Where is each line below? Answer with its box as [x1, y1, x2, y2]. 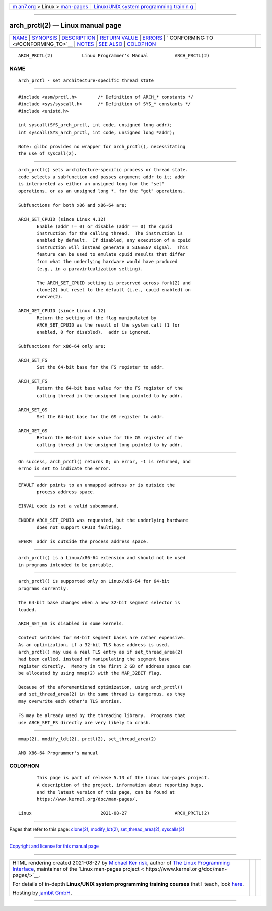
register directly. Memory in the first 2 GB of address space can [18, 663, 191, 669]
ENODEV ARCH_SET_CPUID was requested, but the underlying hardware [18, 517, 188, 523]
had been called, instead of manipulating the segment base [18, 656, 170, 662]
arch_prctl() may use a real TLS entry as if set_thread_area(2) [18, 649, 183, 655]
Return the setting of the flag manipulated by [37, 315, 157, 321]
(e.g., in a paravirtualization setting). [37, 266, 144, 272]
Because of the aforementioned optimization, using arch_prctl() [18, 684, 183, 690]
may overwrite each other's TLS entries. [18, 698, 122, 704]
